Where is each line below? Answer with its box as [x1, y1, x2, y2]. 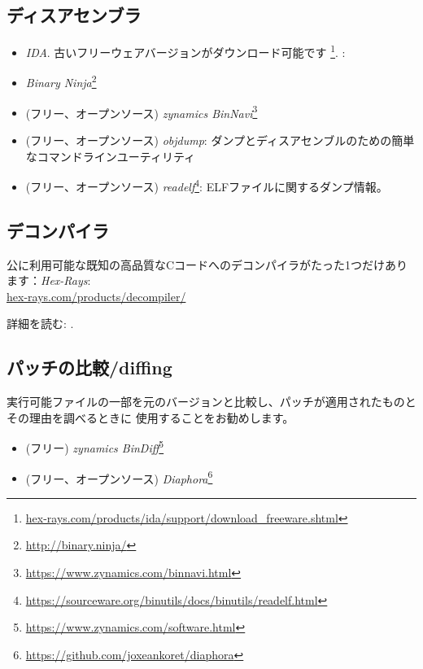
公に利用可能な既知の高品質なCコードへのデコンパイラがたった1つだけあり [7, 256, 408, 273]
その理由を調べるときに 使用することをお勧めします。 [7, 409, 294, 426]
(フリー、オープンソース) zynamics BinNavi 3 [25, 102, 258, 121]
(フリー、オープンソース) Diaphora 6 [25, 467, 213, 487]
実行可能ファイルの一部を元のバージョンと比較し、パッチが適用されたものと [7, 393, 416, 410]
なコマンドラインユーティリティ [25, 147, 196, 164]
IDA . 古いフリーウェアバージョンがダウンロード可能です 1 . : [25, 42, 346, 60]
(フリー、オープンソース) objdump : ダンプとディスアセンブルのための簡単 [25, 131, 415, 148]
